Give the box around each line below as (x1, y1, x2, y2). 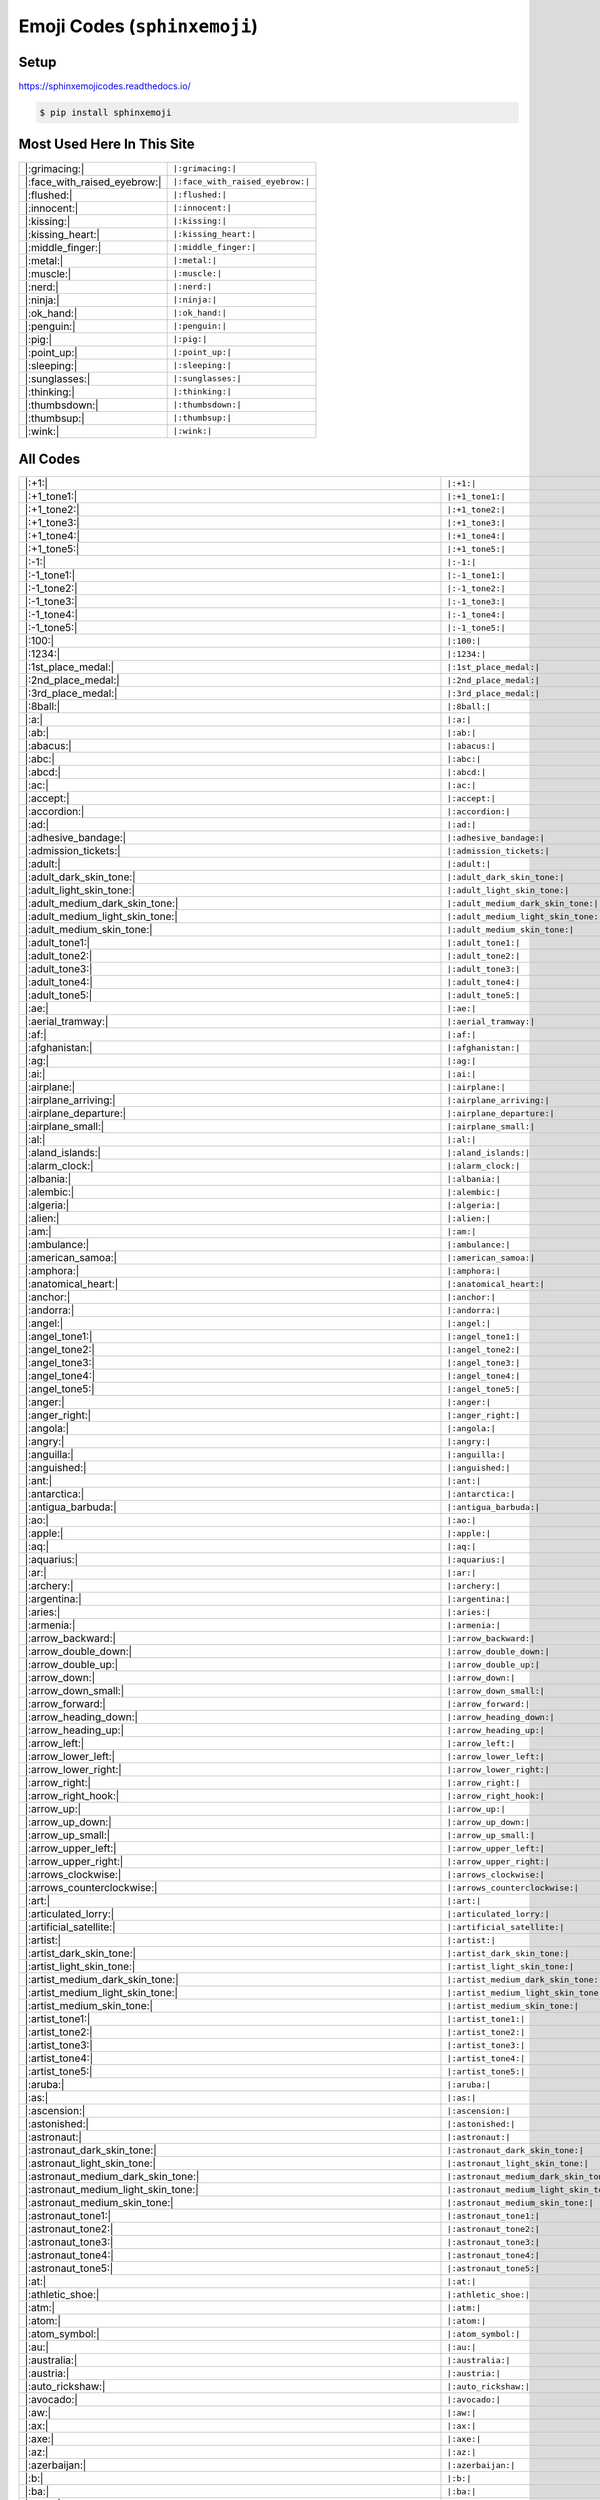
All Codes (18, 450, 80, 467)
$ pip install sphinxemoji (39, 107, 172, 119)
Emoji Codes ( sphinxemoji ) (18, 15, 259, 37)
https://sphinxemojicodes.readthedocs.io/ (18, 80, 192, 92)
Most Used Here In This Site (18, 136, 195, 153)
